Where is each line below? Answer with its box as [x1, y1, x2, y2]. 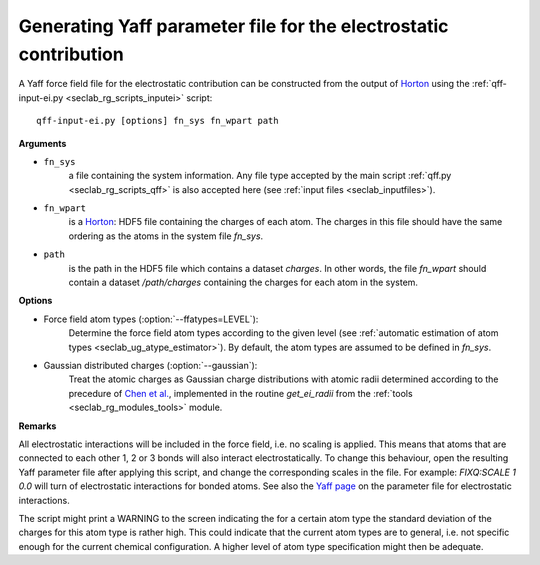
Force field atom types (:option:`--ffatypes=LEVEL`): [43, 313, 259, 325]
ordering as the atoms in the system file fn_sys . [68, 230, 264, 242]
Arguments [18, 137, 67, 149]
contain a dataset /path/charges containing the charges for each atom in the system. [68, 276, 419, 289]
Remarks [18, 420, 57, 432]
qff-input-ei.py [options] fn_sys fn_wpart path [36, 115, 279, 127]
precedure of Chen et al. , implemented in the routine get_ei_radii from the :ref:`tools [68, 387, 414, 399]
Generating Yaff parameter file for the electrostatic [18, 15, 449, 37]
